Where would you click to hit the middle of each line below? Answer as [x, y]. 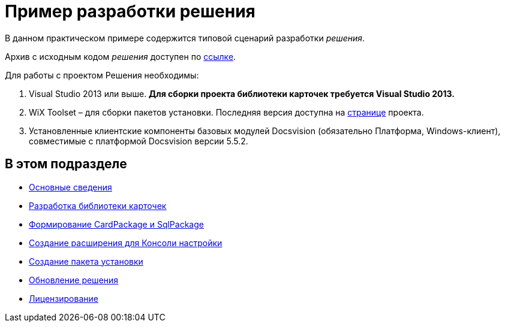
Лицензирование [64, 298]
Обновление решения [74, 280]
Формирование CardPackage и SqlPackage [116, 224]
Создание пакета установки [86, 261]
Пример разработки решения [130, 11]
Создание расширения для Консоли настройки [126, 243]
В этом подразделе [66, 164]
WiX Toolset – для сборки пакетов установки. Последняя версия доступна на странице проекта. [226, 112]
